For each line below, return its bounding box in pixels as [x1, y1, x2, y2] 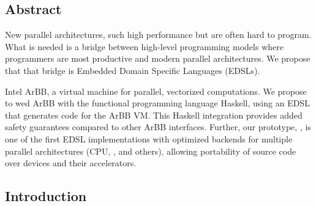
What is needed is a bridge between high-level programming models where [5, 40, 284, 53]
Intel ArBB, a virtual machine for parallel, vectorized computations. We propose [5, 84, 307, 97]
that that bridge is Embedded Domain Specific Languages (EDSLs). [5, 64, 260, 76]
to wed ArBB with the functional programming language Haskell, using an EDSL [5, 97, 310, 109]
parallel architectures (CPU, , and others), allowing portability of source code [5, 144, 296, 157]
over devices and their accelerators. [5, 156, 137, 169]
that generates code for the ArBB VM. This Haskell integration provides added [5, 108, 303, 121]
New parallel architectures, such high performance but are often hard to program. [5, 28, 312, 41]
